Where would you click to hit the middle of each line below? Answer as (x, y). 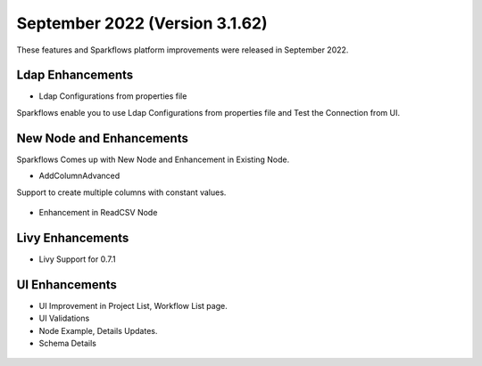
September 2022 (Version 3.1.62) (142, 23)
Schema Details (68, 343)
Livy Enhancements (73, 237)
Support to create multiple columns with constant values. (121, 192)
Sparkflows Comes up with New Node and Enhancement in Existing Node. (153, 159)
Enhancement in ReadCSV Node (98, 212)
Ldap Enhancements (75, 75)
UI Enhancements (67, 285)
